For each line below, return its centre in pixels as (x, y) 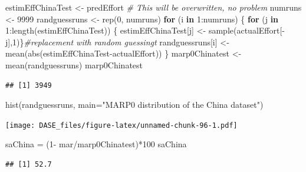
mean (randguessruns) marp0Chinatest (74, 64)
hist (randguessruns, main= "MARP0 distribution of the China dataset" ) (134, 105)
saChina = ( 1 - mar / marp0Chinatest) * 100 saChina (96, 144)
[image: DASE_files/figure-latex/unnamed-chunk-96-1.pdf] (121, 125)
